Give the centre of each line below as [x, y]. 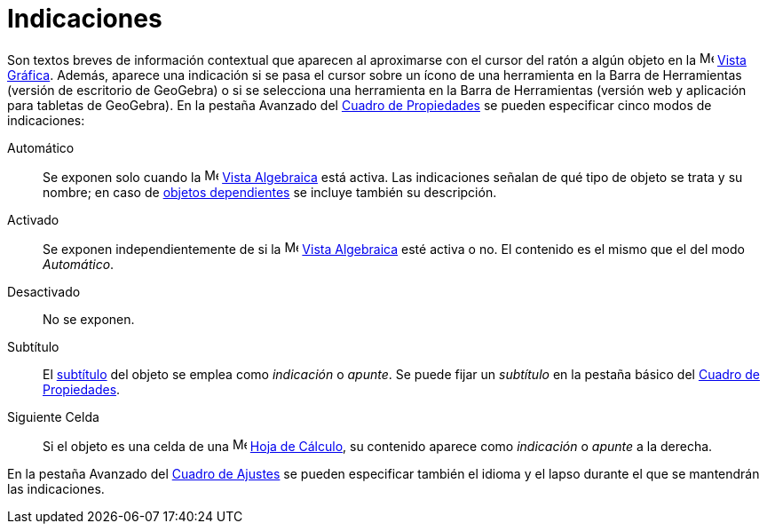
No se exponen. [89, 319]
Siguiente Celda [53, 416]
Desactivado [44, 291]
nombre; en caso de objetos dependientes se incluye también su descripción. [270, 192]
